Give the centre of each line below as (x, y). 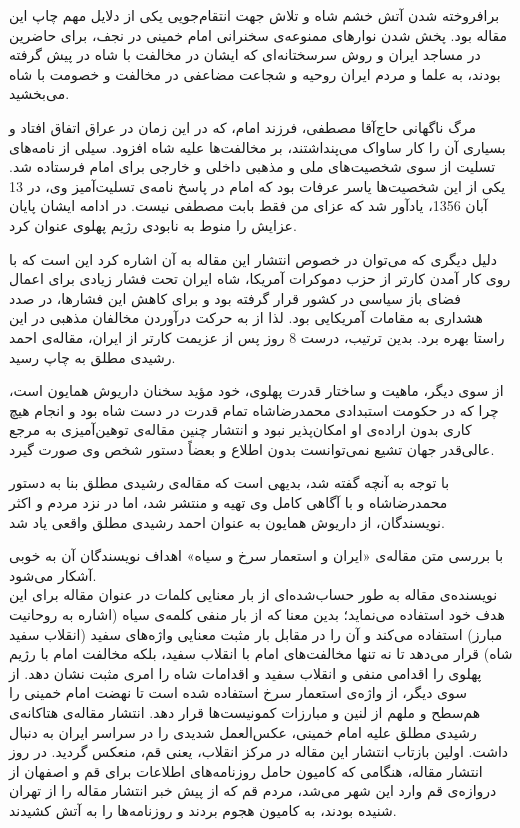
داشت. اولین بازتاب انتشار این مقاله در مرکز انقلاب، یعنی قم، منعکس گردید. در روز (259, 751)
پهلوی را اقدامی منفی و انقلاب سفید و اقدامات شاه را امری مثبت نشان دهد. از (245, 672)
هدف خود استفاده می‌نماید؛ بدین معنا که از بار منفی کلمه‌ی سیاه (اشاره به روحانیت (257, 614)
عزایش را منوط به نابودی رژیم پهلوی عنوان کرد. (153, 224)
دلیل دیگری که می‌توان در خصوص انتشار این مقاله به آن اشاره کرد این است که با (253, 258)
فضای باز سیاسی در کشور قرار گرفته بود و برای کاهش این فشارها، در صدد (235, 297)
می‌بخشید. (39, 93)
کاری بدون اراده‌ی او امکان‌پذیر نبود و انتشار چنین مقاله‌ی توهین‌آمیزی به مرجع (240, 429)
